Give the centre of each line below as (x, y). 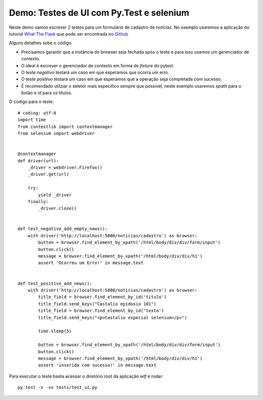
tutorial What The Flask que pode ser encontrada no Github (69, 34)
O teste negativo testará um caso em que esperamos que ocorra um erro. (95, 72)
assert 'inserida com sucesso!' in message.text (97, 365)
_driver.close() (57, 209)
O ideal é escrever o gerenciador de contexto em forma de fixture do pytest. (98, 65)
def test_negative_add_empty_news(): (63, 229)
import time (32, 120)
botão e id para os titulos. (47, 93)
